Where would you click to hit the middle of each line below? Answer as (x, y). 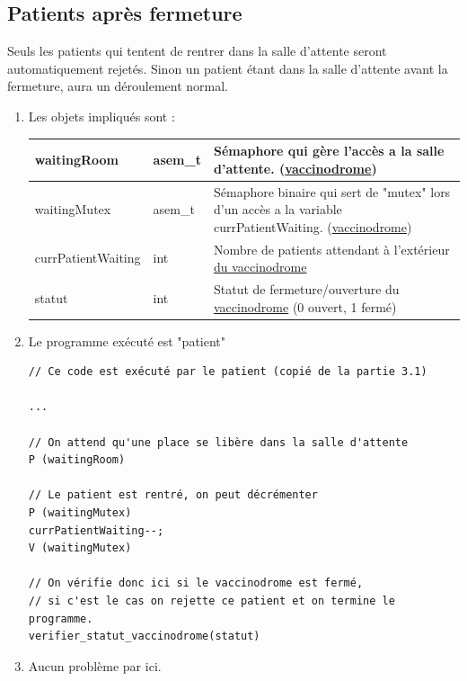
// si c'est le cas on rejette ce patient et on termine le (211, 600)
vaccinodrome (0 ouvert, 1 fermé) (305, 306)
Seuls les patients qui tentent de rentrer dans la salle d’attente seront (197, 51)
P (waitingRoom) (77, 460)
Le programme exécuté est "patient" (127, 340)
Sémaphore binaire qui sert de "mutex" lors (332, 191)
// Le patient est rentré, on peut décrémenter (173, 495)
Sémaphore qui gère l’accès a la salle (329, 151)
